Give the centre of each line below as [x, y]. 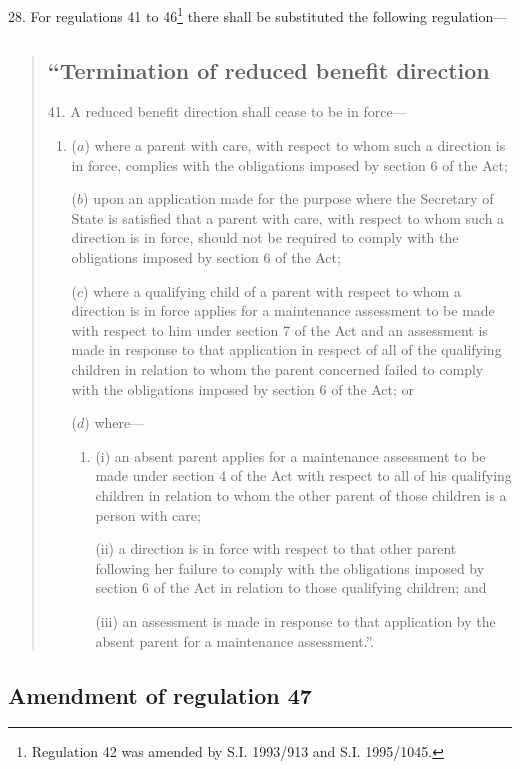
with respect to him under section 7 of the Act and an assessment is [279, 329]
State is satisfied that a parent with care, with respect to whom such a [288, 217]
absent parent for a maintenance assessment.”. [235, 640]
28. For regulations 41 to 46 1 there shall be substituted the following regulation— [258, 14]
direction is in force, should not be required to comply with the [265, 237]
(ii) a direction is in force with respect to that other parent [276, 548]
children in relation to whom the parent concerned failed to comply [277, 368]
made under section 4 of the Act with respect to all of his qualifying [303, 475]
